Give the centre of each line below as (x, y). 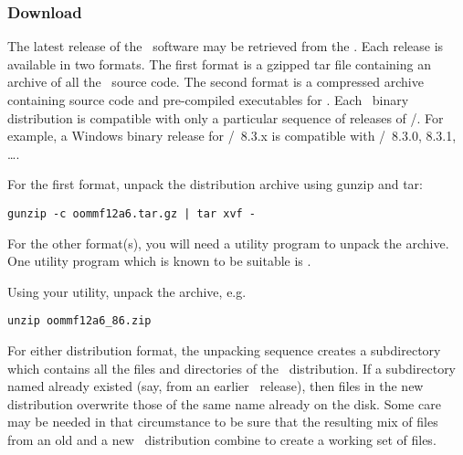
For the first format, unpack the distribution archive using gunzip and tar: (215, 184)
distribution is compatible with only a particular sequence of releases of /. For (226, 117)
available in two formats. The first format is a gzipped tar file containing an (219, 63)
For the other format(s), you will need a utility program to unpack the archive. (228, 243)
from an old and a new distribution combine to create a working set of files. (222, 440)
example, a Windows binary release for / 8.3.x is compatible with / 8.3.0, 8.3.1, (232, 136)
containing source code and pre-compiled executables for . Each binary (208, 100)
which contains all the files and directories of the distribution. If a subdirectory (232, 368)
